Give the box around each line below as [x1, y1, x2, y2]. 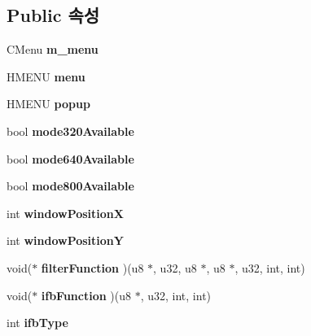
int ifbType [7, 314, 68, 331]
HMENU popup [7, 95, 90, 112]
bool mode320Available [7, 122, 134, 139]
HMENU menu [7, 68, 85, 85]
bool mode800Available [7, 177, 134, 194]
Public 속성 [7, 2, 100, 28]
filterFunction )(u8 [41, 259, 144, 276]
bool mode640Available [7, 150, 134, 167]
